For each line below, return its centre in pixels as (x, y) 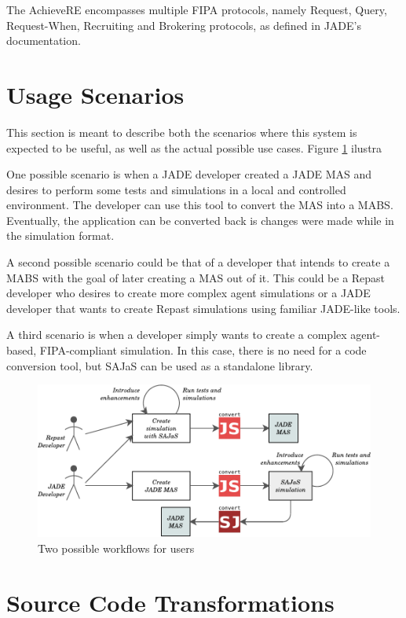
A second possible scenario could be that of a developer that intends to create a (198, 262)
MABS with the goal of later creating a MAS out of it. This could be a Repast (196, 277)
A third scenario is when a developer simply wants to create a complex (177, 335)
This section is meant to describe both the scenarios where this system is (182, 132)
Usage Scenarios (95, 94)
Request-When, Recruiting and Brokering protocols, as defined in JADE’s (184, 25)
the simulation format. (60, 235)
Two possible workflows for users (116, 548)
